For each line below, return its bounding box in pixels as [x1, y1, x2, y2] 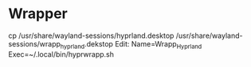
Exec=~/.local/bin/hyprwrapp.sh [8, 49, 114, 59]
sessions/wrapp [8, 39, 61, 48]
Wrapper [8, 5, 68, 23]
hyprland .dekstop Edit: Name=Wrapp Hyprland [60, 39, 202, 50]
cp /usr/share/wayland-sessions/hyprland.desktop [8, 31, 175, 40]
